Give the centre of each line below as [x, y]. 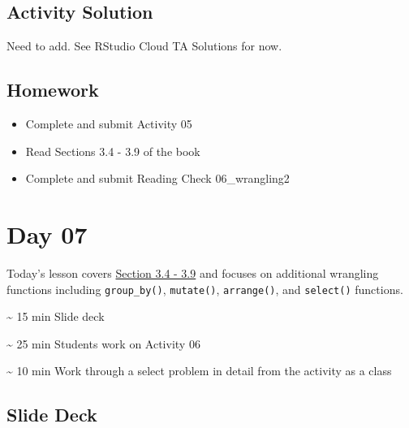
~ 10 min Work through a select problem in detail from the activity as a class [199, 371]
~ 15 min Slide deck [56, 316]
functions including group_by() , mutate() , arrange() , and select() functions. [205, 289]
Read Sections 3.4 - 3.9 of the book [113, 151]
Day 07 [47, 233]
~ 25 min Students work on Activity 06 [103, 343]
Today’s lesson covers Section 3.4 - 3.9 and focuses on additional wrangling [193, 272]
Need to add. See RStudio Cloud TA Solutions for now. [144, 46]
